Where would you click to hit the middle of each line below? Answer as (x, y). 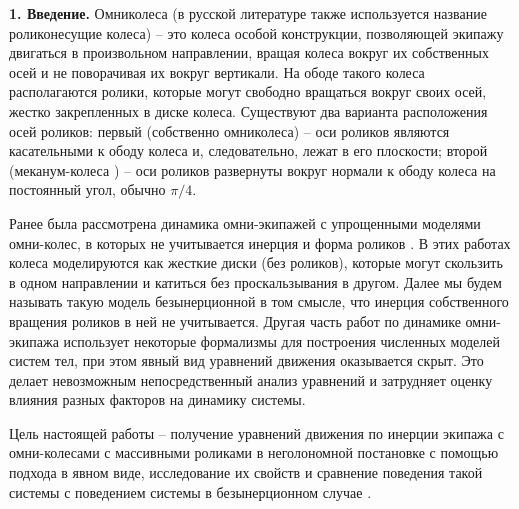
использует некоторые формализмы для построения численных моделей (282, 340)
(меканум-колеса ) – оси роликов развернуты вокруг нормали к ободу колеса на (252, 169)
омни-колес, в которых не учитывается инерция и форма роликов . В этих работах (260, 242)
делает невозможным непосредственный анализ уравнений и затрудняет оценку (251, 379)
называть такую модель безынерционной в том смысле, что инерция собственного (259, 301)
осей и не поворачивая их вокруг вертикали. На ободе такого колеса (217, 71)
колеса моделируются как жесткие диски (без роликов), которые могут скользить (256, 262)
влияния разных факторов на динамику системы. (157, 399)
